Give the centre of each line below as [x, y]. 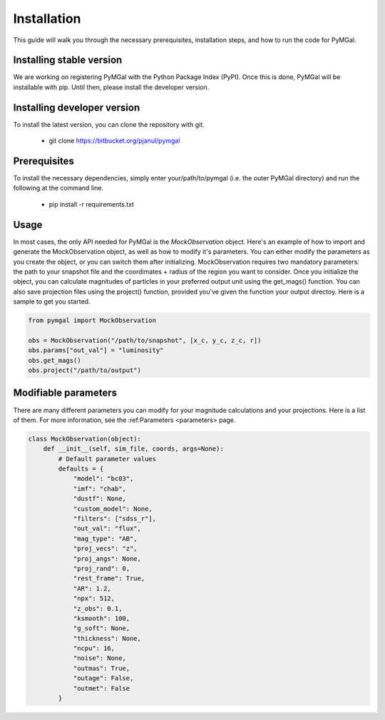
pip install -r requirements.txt [92, 204]
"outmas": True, [102, 668]
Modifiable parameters [65, 393]
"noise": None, [99, 658]
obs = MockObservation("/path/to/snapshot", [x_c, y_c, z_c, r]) [145, 340]
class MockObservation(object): [85, 439]
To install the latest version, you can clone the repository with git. [109, 124]
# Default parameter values [107, 459]
